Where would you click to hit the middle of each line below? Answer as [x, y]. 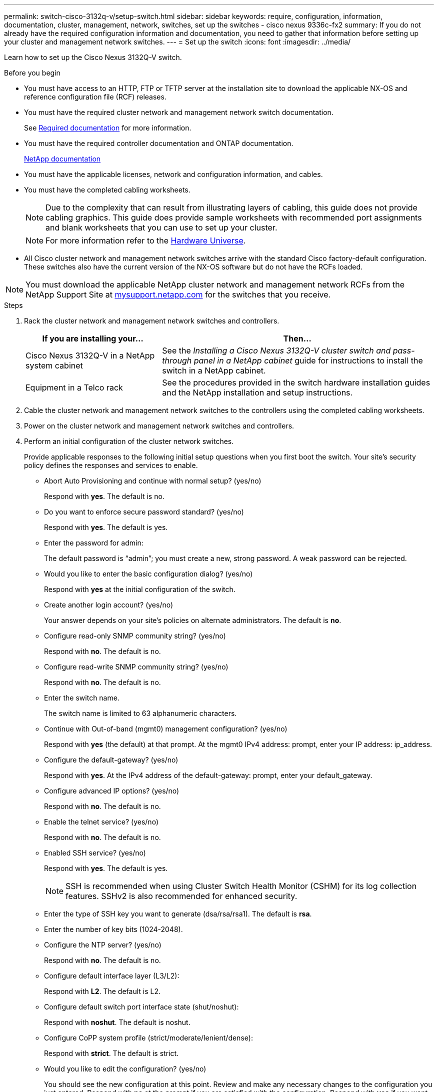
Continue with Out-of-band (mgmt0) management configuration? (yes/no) [166, 729]
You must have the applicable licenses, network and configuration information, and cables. [173, 174]
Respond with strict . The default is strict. [111, 1053]
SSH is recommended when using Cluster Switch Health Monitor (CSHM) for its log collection [241, 886]
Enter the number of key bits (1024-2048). [113, 929]
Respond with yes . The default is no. [104, 496]
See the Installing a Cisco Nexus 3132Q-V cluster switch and [276, 350]
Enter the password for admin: [94, 543]
